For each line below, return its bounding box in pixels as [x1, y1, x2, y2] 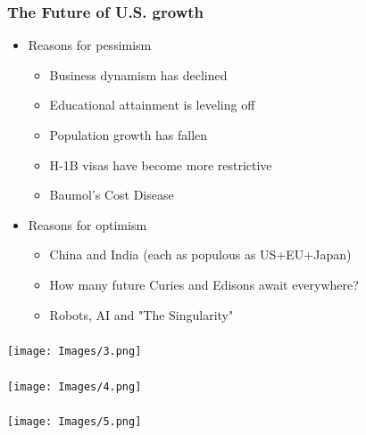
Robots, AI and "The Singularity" [49, 305, 234, 324]
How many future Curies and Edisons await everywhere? [49, 275, 359, 293]
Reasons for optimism [28, 215, 147, 234]
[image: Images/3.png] [7, 345, 142, 358]
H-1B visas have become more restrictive [49, 155, 272, 174]
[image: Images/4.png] [7, 380, 142, 393]
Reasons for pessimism [28, 36, 152, 54]
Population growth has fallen [49, 126, 208, 144]
